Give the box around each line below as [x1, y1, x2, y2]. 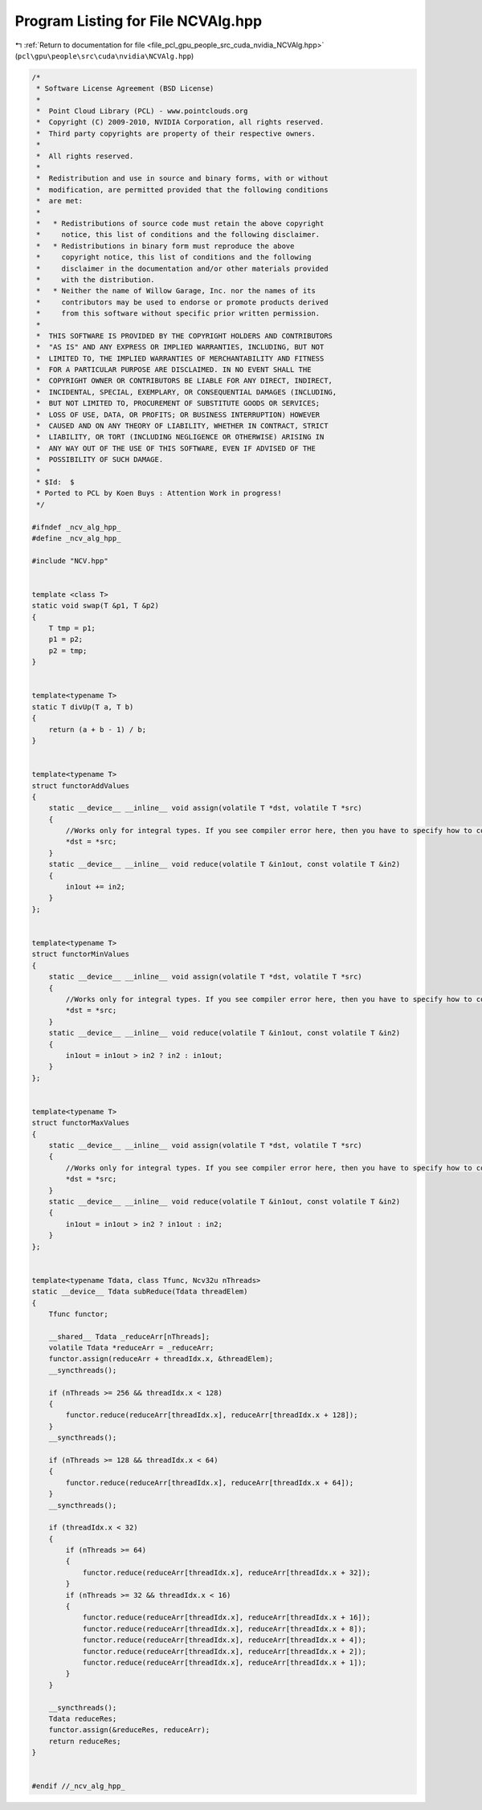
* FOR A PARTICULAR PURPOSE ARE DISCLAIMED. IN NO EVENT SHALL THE [36, 366, 312, 374]
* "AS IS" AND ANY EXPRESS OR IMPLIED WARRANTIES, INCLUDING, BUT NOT [36, 342, 325, 352]
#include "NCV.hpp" [31, 556, 108, 566]
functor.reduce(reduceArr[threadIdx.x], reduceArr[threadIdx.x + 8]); [82, 1624, 367, 1633]
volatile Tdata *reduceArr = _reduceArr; [48, 1343, 214, 1353]
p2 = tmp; [48, 646, 88, 655]
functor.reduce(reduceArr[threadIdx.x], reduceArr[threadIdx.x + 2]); [82, 1647, 367, 1656]
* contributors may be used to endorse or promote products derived [36, 297, 329, 307]
